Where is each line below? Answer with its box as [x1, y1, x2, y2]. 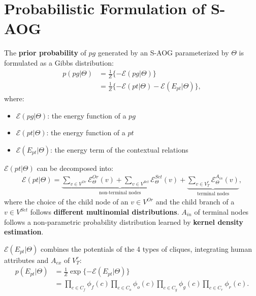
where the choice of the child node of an [4, 196, 129, 207]
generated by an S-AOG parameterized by [98, 47, 229, 58]
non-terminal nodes [99, 190, 141, 196]
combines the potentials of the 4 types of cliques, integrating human [40, 243, 252, 254]
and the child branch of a [155, 196, 235, 207]
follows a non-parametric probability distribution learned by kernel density [4, 216, 243, 227]
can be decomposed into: [37, 162, 113, 173]
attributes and [4, 254, 49, 265]
